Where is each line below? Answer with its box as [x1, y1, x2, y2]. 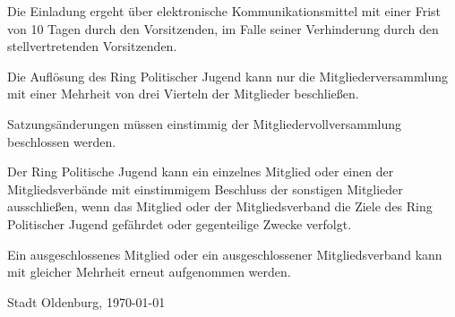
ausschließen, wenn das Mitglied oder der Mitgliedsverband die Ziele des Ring [7, 197, 433, 216]
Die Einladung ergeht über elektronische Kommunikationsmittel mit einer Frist [7, 2, 442, 20]
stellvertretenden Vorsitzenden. [7, 37, 177, 56]
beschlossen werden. [7, 132, 116, 150]
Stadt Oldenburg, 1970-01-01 [7, 292, 166, 311]
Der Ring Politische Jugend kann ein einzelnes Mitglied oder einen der [7, 162, 394, 181]
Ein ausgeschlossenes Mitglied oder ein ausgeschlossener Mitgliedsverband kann [7, 244, 442, 263]
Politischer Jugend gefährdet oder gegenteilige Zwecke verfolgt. [7, 214, 352, 233]
